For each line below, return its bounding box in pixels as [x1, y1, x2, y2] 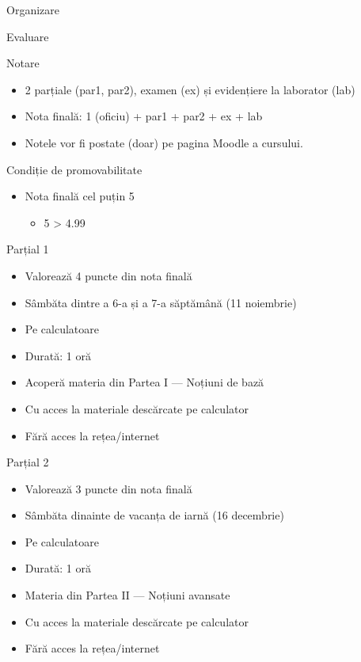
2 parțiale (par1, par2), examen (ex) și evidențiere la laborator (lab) [25, 81, 355, 97]
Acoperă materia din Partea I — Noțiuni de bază [25, 374, 264, 390]
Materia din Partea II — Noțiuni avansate [25, 587, 230, 603]
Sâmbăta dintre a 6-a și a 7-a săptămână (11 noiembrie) [25, 294, 297, 310]
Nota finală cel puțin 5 [25, 188, 135, 204]
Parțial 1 [6, 241, 49, 257]
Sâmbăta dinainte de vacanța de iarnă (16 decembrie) [25, 507, 284, 523]
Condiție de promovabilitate [6, 161, 142, 177]
